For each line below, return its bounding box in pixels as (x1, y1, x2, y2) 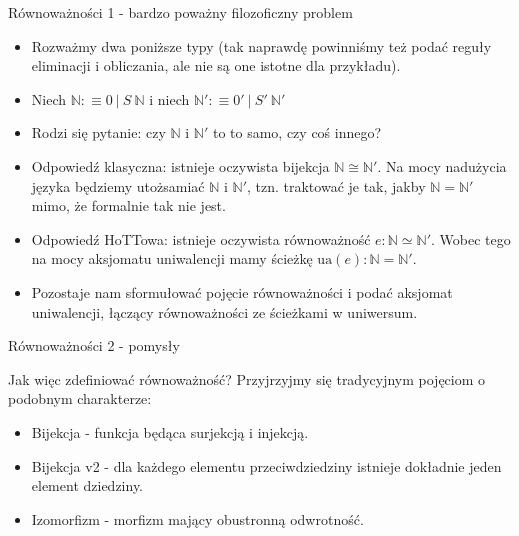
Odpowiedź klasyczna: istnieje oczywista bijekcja (31, 155, 330, 176)
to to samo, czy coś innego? (212, 122, 382, 143)
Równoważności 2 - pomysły (8, 335, 180, 356)
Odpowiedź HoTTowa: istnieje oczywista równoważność (31, 228, 371, 249)
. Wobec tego (431, 228, 511, 249)
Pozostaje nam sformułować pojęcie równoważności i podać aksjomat (31, 281, 453, 302)
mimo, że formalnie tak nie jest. (31, 195, 226, 216)
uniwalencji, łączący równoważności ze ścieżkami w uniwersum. (31, 301, 418, 322)
